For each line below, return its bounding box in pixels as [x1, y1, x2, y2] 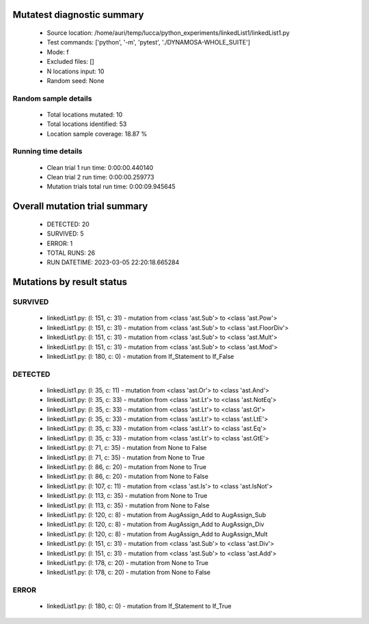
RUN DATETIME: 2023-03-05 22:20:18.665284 [46, 258, 180, 266]
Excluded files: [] [46, 58, 95, 66]
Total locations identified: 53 [46, 120, 127, 128]
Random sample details [12, 93, 92, 103]
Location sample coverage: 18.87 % [46, 129, 148, 138]
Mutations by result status [12, 276, 128, 288]
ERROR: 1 [46, 239, 73, 247]
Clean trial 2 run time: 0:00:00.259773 [46, 173, 154, 182]
